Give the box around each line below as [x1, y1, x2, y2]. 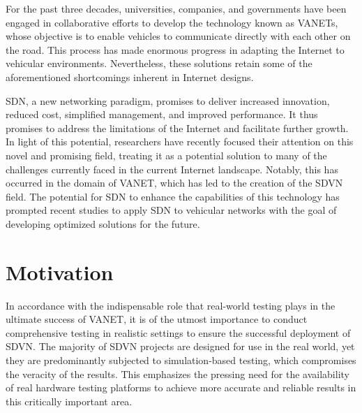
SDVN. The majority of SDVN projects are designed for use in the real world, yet [6, 339, 355, 354]
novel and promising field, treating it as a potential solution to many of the [6, 147, 327, 162]
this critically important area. [6, 393, 133, 408]
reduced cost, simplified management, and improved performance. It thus [6, 107, 318, 122]
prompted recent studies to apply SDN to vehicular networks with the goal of [6, 203, 337, 217]
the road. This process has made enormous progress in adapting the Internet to [6, 42, 345, 57]
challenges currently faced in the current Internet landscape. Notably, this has [6, 161, 338, 176]
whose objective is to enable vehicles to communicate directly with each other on [6, 29, 351, 43]
